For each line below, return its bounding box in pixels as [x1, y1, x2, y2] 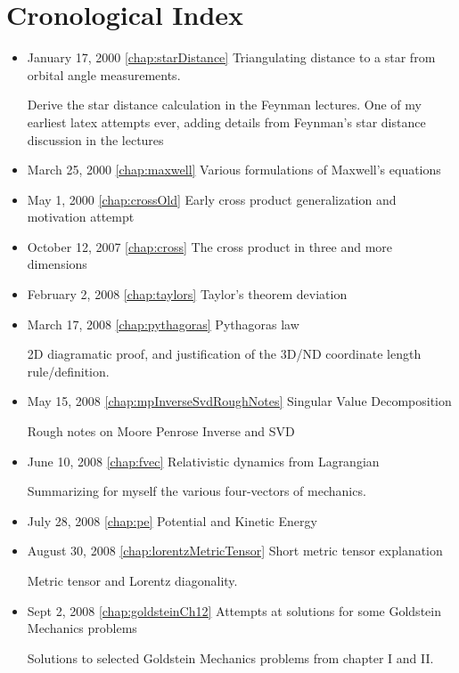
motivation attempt [27, 207, 135, 226]
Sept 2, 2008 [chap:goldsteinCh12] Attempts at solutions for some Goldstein [27, 601, 441, 620]
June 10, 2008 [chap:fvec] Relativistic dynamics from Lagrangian [27, 451, 380, 470]
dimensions [27, 255, 87, 273]
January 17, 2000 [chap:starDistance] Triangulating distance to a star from [27, 48, 436, 67]
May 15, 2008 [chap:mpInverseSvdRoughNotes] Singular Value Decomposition [27, 392, 452, 410]
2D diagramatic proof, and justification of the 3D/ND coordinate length [27, 345, 422, 363]
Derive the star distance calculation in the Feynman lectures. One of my [27, 95, 422, 114]
